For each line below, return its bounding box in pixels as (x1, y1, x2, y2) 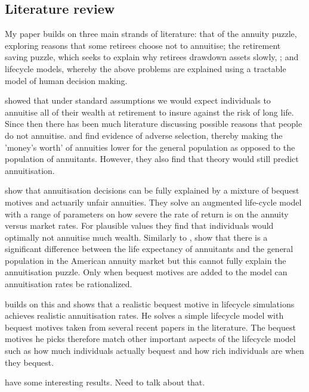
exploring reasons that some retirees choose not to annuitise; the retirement (5, 39, 281, 51)
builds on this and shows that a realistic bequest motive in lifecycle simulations (5, 297, 295, 310)
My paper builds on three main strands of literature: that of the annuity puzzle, (5, 27, 297, 40)
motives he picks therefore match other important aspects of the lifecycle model (5, 332, 296, 345)
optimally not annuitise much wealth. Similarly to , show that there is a (5, 231, 268, 243)
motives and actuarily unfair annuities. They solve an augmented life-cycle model (5, 195, 302, 208)
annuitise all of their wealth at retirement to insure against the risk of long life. (5, 105, 294, 118)
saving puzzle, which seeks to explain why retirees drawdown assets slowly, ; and (5, 51, 299, 63)
